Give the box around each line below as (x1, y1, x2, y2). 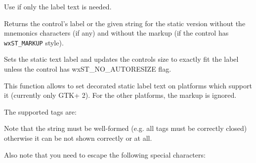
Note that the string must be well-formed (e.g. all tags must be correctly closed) (4, 123, 247, 133)
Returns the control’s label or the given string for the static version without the (4, 18, 246, 28)
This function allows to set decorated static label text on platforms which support (4, 80, 252, 90)
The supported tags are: (4, 106, 77, 117)
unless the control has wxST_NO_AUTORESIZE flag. (4, 64, 171, 74)
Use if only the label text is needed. (4, 1, 112, 11)
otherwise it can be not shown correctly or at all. (4, 133, 152, 143)
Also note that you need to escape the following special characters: (4, 149, 206, 160)
